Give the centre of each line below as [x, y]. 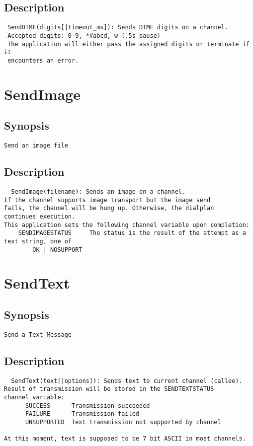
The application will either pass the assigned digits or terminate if [128, 44]
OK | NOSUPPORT [57, 250]
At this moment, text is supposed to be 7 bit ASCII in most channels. [125, 439]
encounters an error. [43, 60]
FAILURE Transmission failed [82, 414]
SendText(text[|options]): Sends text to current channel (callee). [127, 381]
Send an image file [36, 146]
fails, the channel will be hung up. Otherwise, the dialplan [109, 208]
